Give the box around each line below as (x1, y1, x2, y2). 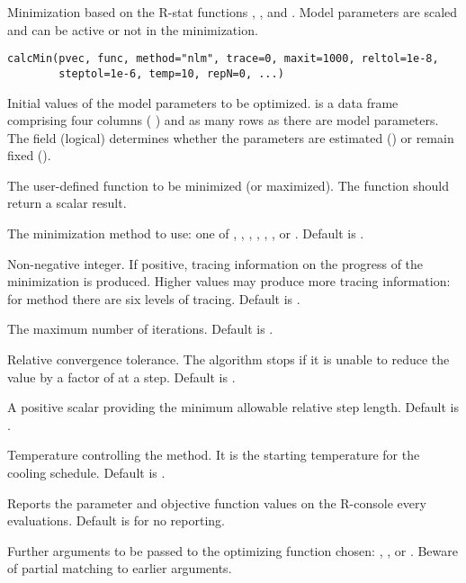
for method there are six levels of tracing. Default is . (7, 289, 300, 308)
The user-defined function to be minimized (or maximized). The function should (7, 175, 450, 194)
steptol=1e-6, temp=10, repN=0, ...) (58, 67, 284, 80)
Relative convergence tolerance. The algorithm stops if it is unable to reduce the (7, 350, 450, 369)
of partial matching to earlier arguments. (7, 559, 232, 578)
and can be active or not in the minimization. (7, 20, 258, 39)
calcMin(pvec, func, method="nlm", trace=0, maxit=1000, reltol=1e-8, (7, 52, 439, 66)
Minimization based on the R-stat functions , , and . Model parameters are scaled (7, 3, 458, 21)
